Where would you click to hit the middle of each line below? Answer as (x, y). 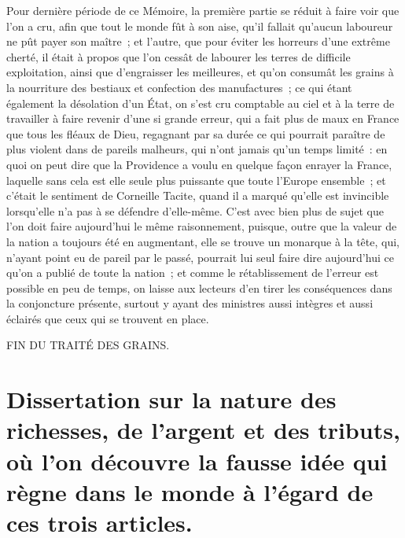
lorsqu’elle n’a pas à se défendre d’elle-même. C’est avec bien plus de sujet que (195, 210)
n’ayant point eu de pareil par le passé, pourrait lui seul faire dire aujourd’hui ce (200, 257)
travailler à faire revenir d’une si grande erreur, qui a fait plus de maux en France (203, 118)
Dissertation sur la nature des (171, 399)
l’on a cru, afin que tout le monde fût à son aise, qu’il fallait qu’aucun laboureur (200, 26)
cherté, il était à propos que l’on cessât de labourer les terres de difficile (179, 56)
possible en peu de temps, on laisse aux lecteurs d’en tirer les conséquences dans (199, 287)
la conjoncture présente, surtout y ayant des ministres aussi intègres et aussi (190, 303)
